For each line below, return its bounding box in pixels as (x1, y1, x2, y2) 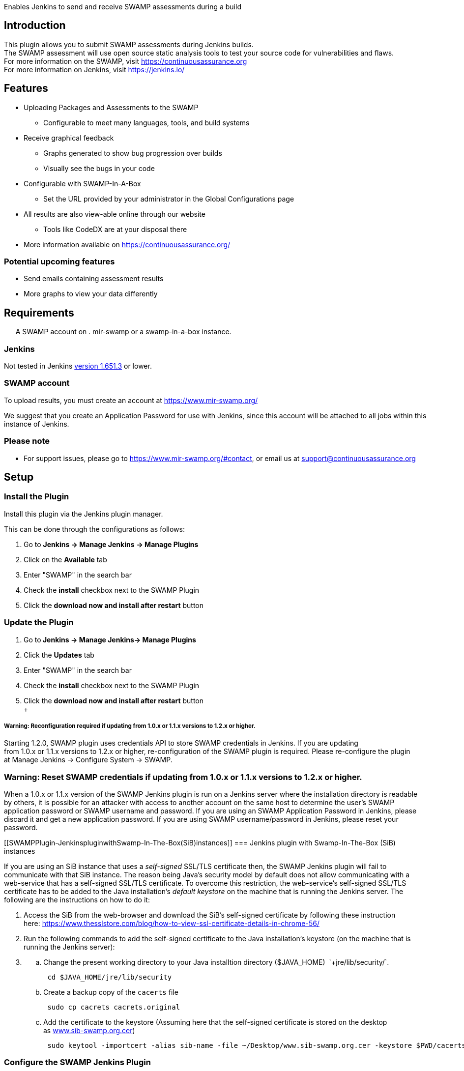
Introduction (4, 19, 66, 32)
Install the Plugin (4, 492, 69, 502)
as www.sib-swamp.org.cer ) (43, 1026, 135, 1035)
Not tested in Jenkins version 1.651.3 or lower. (4, 362, 152, 371)
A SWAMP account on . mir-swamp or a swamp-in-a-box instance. (15, 327, 232, 336)
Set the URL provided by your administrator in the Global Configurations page (43, 194, 294, 203)
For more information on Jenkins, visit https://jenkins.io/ (4, 65, 185, 74)
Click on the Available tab (24, 555, 107, 564)
